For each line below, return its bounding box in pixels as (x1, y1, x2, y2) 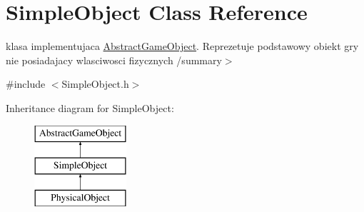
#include (6, 76, 46, 91)
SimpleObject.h (61, 76, 129, 91)
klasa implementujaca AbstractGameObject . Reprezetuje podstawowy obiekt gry (6, 39, 359, 54)
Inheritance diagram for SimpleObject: (6, 100, 174, 115)
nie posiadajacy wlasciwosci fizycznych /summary (6, 52, 222, 67)
